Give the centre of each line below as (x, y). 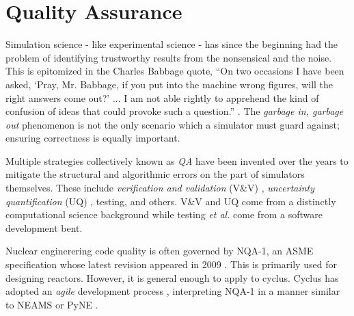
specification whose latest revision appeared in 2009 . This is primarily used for (171, 264)
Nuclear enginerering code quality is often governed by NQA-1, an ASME (160, 251)
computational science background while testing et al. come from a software (164, 214)
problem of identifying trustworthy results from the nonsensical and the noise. (169, 57)
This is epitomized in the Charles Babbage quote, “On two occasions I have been (175, 71)
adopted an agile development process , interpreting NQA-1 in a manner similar (173, 291)
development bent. (44, 227)
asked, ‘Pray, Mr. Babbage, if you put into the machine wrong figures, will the (169, 84)
